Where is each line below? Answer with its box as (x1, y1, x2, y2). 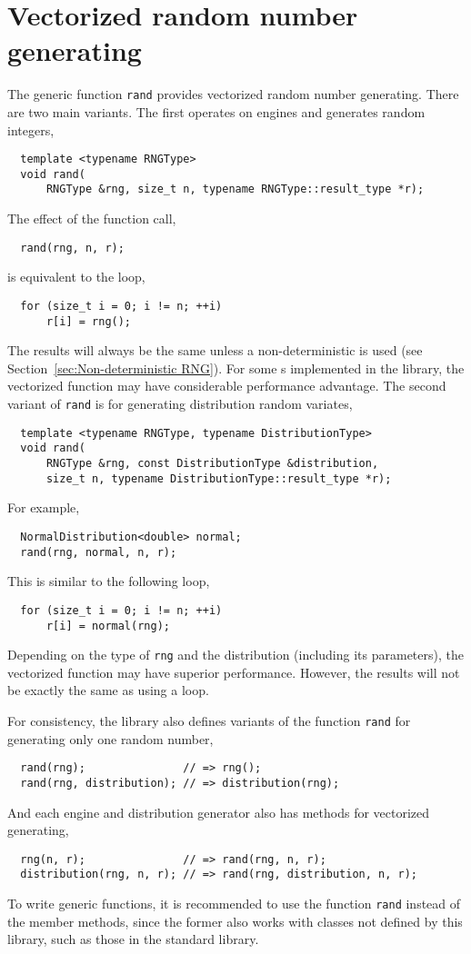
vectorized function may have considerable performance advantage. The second (7, 376, 446, 395)
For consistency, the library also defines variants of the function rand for (7, 711, 411, 730)
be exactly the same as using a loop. (7, 681, 209, 700)
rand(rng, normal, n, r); (20, 545, 177, 559)
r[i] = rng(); (45, 314, 132, 328)
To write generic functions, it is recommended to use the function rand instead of (7, 894, 461, 913)
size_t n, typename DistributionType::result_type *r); (45, 472, 392, 485)
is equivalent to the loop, (7, 267, 145, 286)
